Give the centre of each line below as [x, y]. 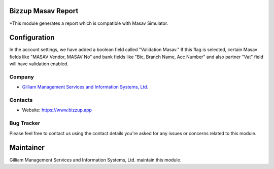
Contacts [21, 100]
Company [22, 77]
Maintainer [27, 147]
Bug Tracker [25, 123]
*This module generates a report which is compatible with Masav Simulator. [89, 23]
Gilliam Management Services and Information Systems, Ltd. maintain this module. [95, 160]
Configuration [32, 38]
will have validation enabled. [39, 64]
